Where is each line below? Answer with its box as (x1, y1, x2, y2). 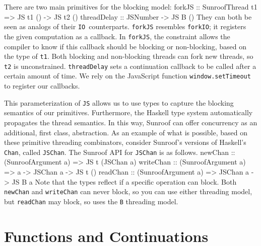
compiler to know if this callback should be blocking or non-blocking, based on (4, 41, 247, 51)
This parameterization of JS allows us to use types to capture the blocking (4, 97, 234, 108)
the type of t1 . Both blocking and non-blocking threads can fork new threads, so (4, 51, 253, 61)
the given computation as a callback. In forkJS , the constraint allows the (4, 31, 230, 41)
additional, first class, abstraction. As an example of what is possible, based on (4, 127, 247, 137)
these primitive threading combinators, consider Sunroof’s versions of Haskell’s (4, 137, 246, 147)
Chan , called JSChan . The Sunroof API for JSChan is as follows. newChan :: (4, 146, 235, 157)
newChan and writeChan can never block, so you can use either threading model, (4, 186, 252, 197)
